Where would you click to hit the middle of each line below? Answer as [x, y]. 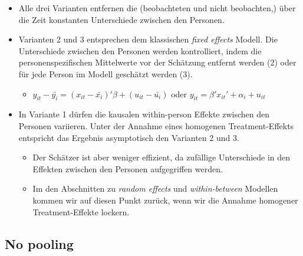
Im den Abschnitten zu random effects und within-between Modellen [155, 188]
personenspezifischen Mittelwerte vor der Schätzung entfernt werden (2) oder [157, 62]
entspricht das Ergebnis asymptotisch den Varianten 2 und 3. [129, 137]
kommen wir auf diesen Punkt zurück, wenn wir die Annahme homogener [165, 200]
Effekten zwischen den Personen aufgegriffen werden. [128, 168]
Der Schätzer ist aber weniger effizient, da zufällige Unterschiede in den [162, 157]
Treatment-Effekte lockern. [81, 211]
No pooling [39, 243]
